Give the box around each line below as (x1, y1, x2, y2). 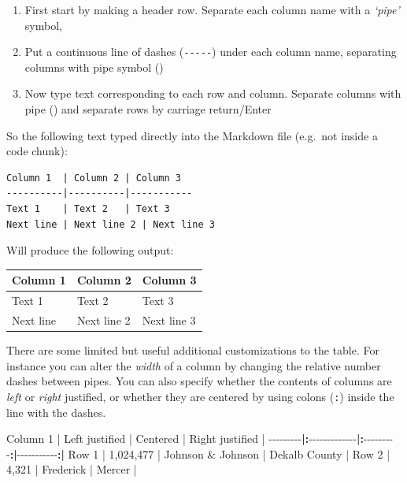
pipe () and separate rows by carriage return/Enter (24, 101, 272, 117)
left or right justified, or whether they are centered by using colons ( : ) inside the (6, 388, 394, 404)
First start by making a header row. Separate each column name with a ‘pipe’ (24, 2, 400, 17)
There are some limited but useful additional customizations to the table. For (6, 342, 379, 359)
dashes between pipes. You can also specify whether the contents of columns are (6, 373, 392, 389)
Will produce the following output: (6, 242, 174, 258)
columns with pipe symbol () (24, 58, 164, 75)
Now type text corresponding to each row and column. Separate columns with (24, 85, 401, 102)
